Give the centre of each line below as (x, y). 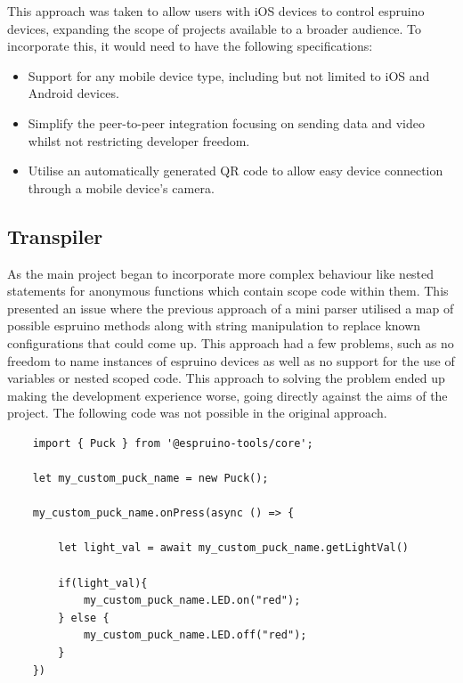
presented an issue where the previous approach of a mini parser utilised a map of (231, 308)
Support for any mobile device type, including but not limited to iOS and (229, 75)
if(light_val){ (103, 583)
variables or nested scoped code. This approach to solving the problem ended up (226, 378)
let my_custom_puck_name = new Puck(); (150, 479)
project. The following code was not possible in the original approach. (197, 413)
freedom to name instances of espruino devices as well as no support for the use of (231, 360)
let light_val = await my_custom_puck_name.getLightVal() (234, 548)
